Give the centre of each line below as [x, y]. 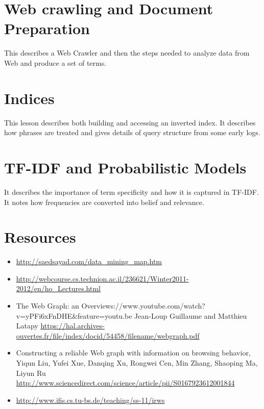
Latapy [27, 326]
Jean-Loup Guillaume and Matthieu [191, 315]
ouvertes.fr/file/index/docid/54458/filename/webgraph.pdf [108, 335]
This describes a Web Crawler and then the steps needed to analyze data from [127, 53]
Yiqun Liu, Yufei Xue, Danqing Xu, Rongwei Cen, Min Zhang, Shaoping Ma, [137, 363]
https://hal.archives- [73, 326]
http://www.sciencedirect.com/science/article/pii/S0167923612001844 [125, 383]
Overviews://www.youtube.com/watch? [143, 306]
